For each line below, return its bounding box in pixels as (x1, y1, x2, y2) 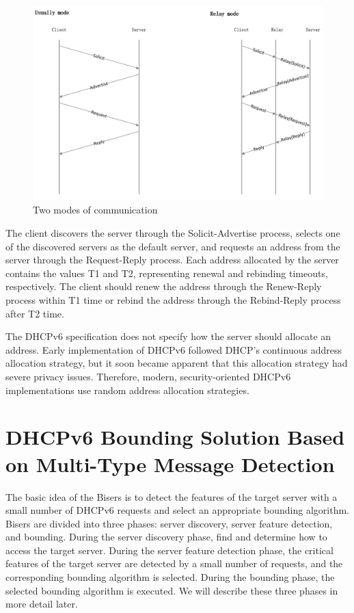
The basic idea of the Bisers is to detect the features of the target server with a (5, 489, 338, 504)
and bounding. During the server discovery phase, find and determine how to (5, 530, 327, 544)
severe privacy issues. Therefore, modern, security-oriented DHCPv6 (5, 369, 291, 383)
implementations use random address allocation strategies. (5, 382, 249, 397)
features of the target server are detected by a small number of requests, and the (5, 556, 343, 571)
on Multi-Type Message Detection (5, 449, 335, 478)
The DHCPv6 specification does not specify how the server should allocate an (5, 329, 331, 343)
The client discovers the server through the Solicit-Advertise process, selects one (5, 226, 340, 240)
